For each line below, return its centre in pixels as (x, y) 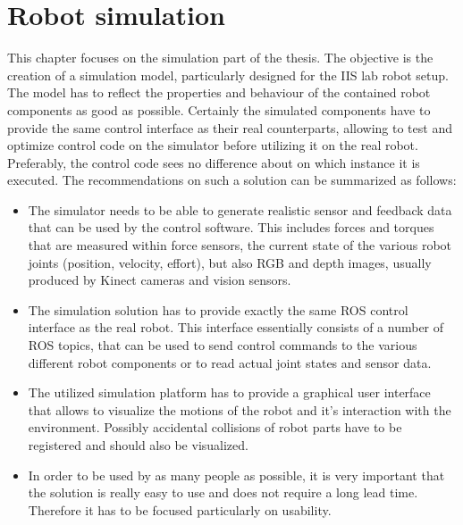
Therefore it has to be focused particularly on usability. (180, 509)
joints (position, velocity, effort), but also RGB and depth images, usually (230, 262)
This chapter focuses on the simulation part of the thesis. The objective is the (220, 58)
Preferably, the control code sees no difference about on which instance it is (214, 162)
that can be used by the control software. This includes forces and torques (231, 227)
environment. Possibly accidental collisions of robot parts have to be (215, 427)
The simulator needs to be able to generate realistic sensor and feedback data (240, 209)
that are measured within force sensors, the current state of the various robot (240, 245)
